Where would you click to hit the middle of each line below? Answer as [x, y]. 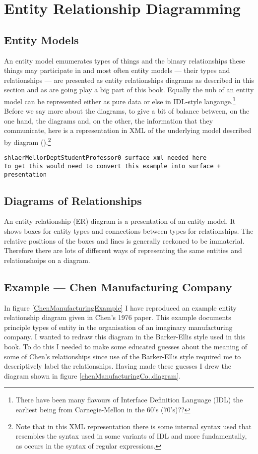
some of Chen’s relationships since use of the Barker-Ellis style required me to [123, 356]
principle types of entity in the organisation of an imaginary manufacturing [118, 327]
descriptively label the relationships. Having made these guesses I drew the [118, 366]
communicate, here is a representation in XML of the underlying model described [128, 130]
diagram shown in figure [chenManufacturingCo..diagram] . [93, 375]
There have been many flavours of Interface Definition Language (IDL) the [129, 400]
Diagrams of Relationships [73, 200]
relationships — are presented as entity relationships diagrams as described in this [129, 80]
